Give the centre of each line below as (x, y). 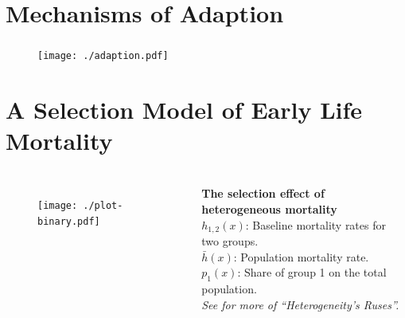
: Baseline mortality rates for (315, 224)
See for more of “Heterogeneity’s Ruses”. (300, 304)
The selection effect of (263, 193)
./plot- (103, 206)
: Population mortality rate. (301, 256)
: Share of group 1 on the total (312, 272)
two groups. (230, 241)
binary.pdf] (69, 222)
